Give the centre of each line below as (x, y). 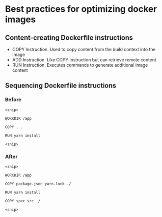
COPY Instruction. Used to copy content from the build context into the (84, 49)
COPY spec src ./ (23, 201)
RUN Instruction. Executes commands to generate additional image (80, 65)
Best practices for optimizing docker (81, 9)
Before (13, 100)
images (20, 19)
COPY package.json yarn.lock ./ (38, 184)
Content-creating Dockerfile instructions (69, 38)
